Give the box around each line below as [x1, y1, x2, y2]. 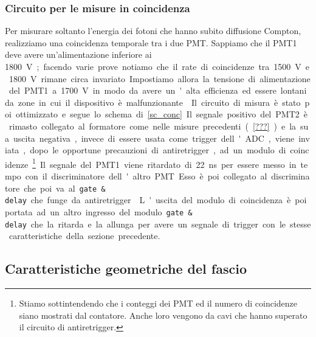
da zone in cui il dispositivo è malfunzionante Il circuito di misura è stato [5, 96, 301, 108]
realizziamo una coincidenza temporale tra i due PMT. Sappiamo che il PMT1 [5, 36, 297, 49]
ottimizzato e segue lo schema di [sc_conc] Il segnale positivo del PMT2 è [15, 108, 307, 120]
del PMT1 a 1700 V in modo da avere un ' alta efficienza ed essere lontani [9, 84, 307, 97]
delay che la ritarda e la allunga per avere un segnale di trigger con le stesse [5, 217, 311, 230]
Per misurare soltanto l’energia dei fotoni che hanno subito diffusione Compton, [5, 24, 301, 37]
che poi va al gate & [24, 181, 106, 194]
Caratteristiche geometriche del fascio [5, 259, 247, 278]
